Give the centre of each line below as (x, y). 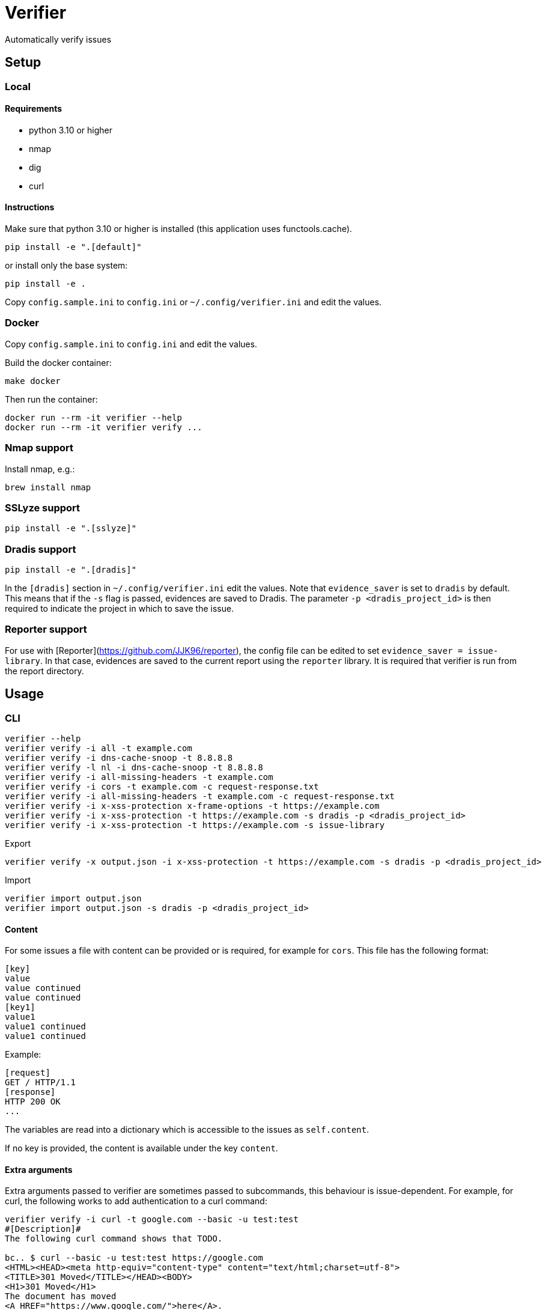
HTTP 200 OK (33, 1102)
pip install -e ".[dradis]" (71, 570)
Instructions (30, 207)
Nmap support (39, 448)
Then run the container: (51, 399)
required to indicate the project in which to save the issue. (120, 609)
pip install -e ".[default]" (73, 247)
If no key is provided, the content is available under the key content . (141, 1148)
